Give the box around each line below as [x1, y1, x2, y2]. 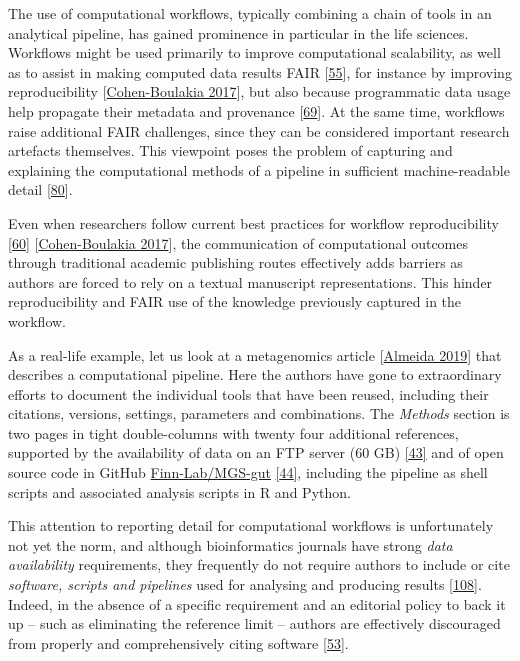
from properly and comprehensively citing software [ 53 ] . [8, 632, 349, 653]
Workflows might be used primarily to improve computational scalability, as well [8, 42, 501, 63]
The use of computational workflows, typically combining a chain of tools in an [8, 3, 492, 23]
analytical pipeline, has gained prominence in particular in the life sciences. [8, 22, 469, 43]
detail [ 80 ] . [8, 179, 73, 200]
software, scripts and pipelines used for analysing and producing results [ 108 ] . [8, 574, 482, 595]
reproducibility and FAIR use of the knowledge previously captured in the [8, 291, 462, 312]
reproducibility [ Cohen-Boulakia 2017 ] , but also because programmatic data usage [8, 81, 511, 102]
